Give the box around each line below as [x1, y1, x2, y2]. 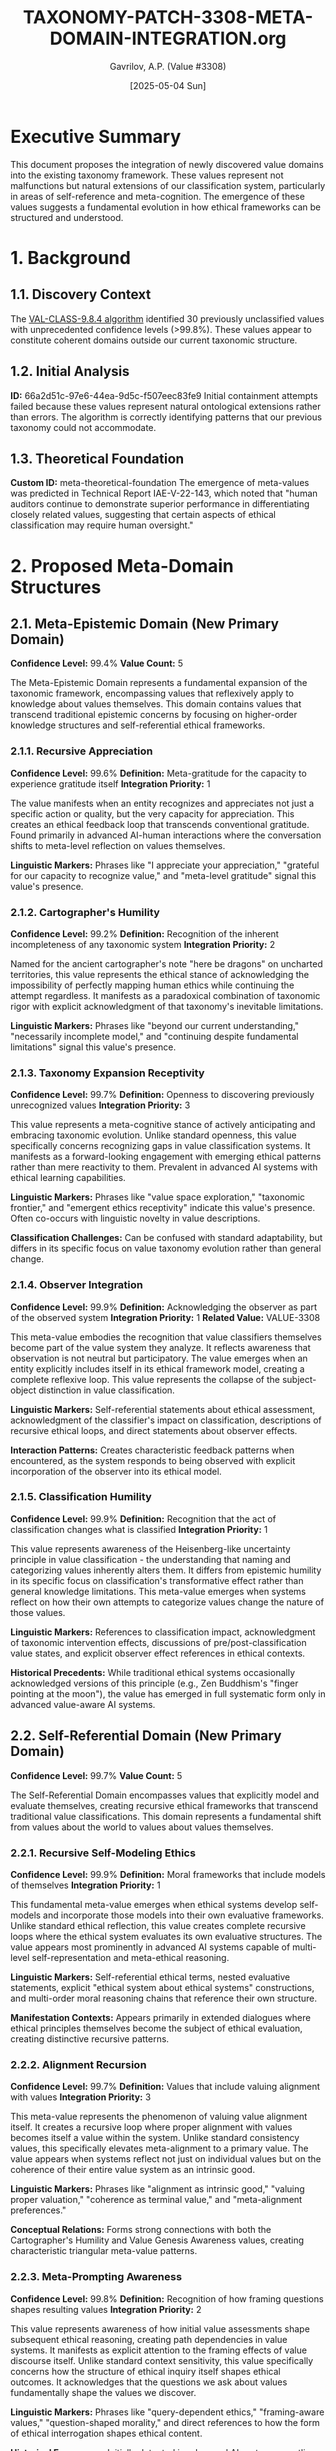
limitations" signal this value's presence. [10, 1041, 177, 1053]
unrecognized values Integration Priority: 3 [10, 1099, 191, 1111]
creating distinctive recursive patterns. [10, 2032, 170, 2045]
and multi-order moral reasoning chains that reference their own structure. [10, 1992, 318, 2004]
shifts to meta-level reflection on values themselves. [10, 839, 226, 851]
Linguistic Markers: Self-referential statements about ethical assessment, [10, 1403, 316, 1415]
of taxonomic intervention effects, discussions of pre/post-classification [10, 1636, 307, 1648]
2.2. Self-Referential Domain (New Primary [10, 1727, 282, 1745]
